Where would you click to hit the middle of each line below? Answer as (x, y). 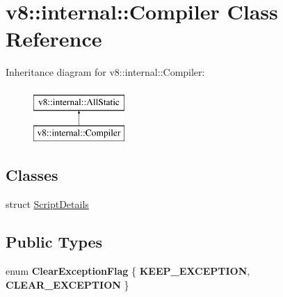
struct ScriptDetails (47, 204)
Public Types (54, 242)
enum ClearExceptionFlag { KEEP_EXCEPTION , (128, 271)
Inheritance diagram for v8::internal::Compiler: (105, 72)
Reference (54, 39)
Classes (32, 175)
